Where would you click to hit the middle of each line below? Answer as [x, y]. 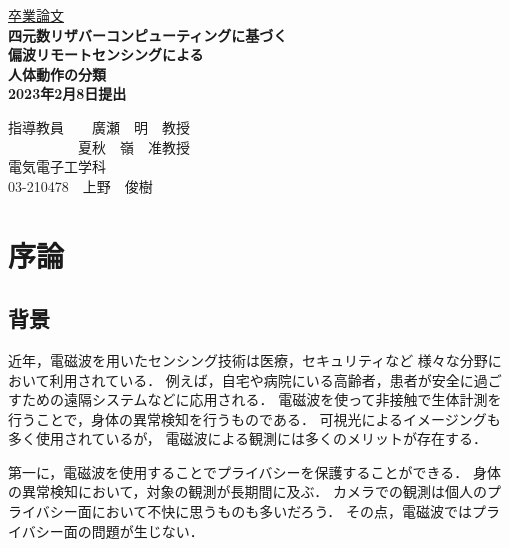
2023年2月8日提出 [67, 93]
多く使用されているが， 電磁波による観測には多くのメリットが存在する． [247, 438]
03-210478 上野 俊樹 [80, 185]
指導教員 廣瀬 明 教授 [99, 126]
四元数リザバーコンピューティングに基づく [148, 34]
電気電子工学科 [57, 166]
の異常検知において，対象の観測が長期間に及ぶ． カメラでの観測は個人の [247, 491]
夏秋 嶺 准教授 [133, 146]
